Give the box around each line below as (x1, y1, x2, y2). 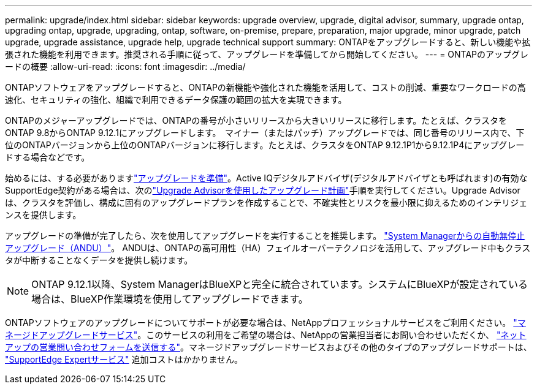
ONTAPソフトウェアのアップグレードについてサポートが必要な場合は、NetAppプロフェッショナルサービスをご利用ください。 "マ (5, 317, 526, 328)
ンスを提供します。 (5, 210, 82, 220)
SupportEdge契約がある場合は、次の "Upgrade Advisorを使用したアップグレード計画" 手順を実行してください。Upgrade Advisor (5, 185, 520, 195)
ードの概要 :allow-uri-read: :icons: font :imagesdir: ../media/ (5, 61, 246, 72)
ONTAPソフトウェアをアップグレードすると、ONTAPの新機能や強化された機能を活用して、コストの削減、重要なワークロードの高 (5, 82, 526, 93)
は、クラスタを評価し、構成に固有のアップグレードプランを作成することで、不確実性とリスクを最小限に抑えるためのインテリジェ (5, 197, 528, 208)
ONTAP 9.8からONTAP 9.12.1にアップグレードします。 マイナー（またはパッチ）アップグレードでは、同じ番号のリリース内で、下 (5, 127, 525, 138)
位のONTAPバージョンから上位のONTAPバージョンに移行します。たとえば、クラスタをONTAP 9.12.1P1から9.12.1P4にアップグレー (5, 140, 525, 150)
